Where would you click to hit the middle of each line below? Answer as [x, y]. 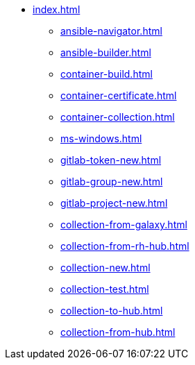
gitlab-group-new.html [112, 181]
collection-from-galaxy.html [124, 224]
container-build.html [107, 74]
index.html [57, 9]
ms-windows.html [101, 138]
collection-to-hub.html [112, 311]
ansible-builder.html [106, 52]
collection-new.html [105, 268]
